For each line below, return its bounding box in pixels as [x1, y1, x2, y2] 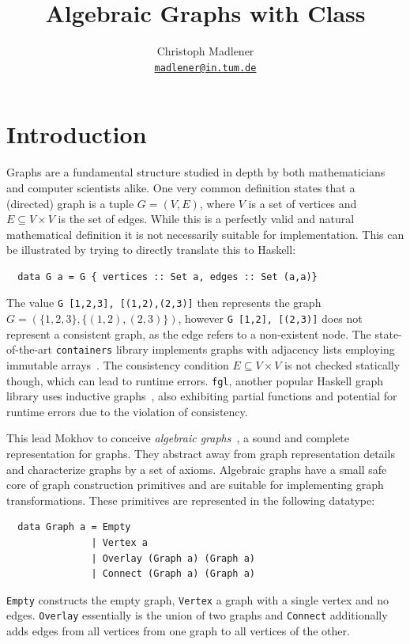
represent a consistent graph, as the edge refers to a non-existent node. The [6, 325, 371, 342]
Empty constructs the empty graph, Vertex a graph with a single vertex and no [6, 591, 389, 608]
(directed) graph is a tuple [6, 195, 134, 211]
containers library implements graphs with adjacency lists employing [55, 341, 395, 358]
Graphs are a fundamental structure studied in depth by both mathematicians [6, 164, 386, 180]
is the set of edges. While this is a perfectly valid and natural [58, 210, 355, 227]
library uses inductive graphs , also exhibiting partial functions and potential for [6, 388, 397, 404]
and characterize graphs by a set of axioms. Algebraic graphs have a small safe [6, 460, 387, 477]
